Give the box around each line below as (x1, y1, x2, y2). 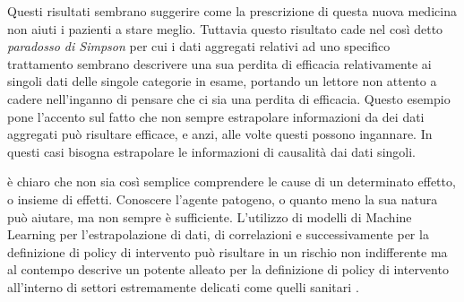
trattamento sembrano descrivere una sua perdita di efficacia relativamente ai (7, 54, 432, 73)
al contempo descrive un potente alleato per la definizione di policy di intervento (7, 260, 449, 279)
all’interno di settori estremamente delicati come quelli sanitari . (7, 277, 359, 296)
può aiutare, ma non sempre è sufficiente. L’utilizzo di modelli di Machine (7, 207, 412, 226)
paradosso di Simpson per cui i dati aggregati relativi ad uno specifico (7, 37, 391, 56)
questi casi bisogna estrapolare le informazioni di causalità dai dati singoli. (7, 142, 416, 160)
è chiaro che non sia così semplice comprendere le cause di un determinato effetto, (7, 172, 456, 191)
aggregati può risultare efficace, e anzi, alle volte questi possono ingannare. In (7, 125, 433, 143)
